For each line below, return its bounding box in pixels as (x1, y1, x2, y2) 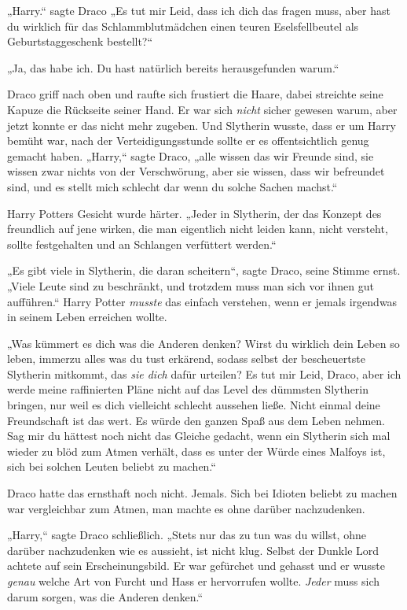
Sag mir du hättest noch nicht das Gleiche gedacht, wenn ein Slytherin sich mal (7, 427, 390, 444)
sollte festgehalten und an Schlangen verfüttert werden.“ (7, 235, 277, 252)
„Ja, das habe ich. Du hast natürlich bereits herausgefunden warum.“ (7, 59, 339, 76)
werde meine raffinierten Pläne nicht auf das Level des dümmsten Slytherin (7, 381, 369, 397)
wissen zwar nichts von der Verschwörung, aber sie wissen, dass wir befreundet (7, 163, 385, 179)
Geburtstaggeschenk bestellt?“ (7, 33, 153, 50)
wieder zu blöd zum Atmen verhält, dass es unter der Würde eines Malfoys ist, (7, 442, 386, 459)
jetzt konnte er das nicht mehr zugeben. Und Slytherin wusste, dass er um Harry (7, 116, 396, 133)
